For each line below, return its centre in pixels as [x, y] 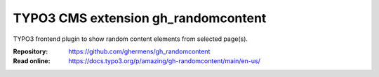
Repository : [31, 51]
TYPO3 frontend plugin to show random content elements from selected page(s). [131, 39]
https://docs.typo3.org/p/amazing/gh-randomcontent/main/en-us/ [165, 61]
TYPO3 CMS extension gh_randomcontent [140, 18]
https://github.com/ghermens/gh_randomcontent [139, 51]
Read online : [32, 61]
